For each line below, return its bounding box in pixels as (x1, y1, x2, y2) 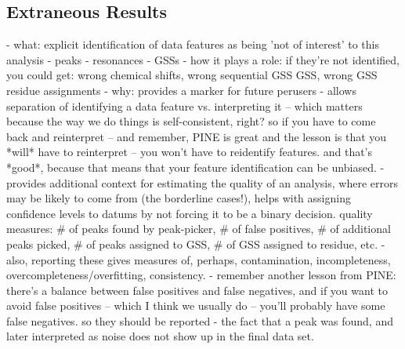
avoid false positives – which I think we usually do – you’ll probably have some (6, 297, 385, 314)
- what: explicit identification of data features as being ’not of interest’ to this (6, 36, 380, 53)
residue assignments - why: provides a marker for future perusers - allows (6, 82, 356, 98)
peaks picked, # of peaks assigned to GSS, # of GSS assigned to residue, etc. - (6, 235, 385, 252)
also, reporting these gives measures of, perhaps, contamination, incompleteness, (6, 251, 391, 267)
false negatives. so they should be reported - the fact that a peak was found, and (6, 312, 393, 329)
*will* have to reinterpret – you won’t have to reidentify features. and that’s (6, 144, 373, 160)
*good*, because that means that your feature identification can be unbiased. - (6, 158, 385, 175)
